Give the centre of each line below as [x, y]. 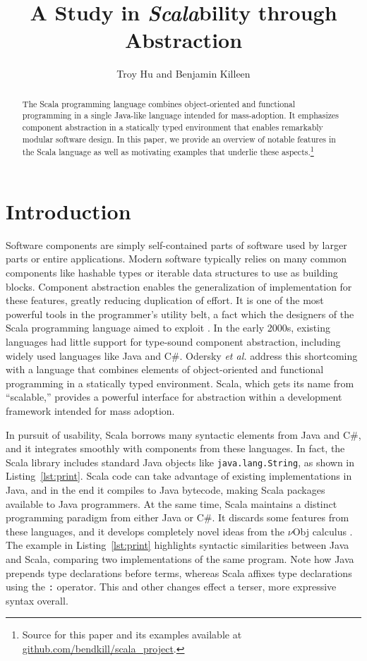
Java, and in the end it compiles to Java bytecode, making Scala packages [166, 490]
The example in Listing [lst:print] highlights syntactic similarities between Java [178, 545]
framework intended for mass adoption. [90, 411]
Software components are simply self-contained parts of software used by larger [176, 244]
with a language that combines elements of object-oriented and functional [165, 369]
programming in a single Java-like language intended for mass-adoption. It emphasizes [180, 115]
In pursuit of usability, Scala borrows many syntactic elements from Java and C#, [183, 434]
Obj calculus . [323, 531]
